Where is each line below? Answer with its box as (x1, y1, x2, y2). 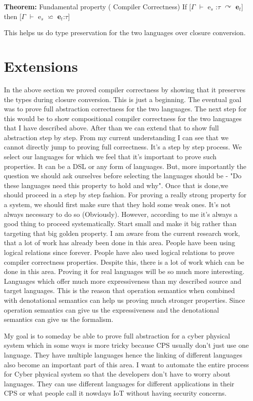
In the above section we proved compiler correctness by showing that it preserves (4, 84, 246, 94)
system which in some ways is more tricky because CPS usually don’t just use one (4, 340, 249, 350)
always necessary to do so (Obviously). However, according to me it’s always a (4, 209, 238, 219)
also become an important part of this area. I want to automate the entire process (4, 359, 249, 369)
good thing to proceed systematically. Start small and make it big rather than (4, 218, 237, 229)
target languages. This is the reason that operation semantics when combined (4, 285, 235, 295)
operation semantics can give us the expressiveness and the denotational (4, 304, 219, 315)
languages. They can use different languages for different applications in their (4, 378, 234, 388)
